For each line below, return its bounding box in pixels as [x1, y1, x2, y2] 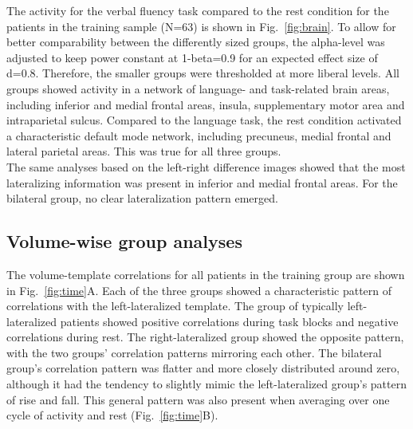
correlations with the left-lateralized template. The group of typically [6, 297, 344, 314]
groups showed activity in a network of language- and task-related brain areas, [6, 80, 390, 96]
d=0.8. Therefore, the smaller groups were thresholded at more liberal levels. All [6, 65, 399, 81]
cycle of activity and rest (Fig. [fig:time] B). [6, 407, 218, 423]
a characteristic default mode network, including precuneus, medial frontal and [6, 127, 391, 144]
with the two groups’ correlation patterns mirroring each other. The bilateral [6, 344, 382, 360]
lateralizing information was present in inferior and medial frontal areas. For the [6, 174, 398, 191]
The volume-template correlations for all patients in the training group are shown [6, 266, 405, 282]
